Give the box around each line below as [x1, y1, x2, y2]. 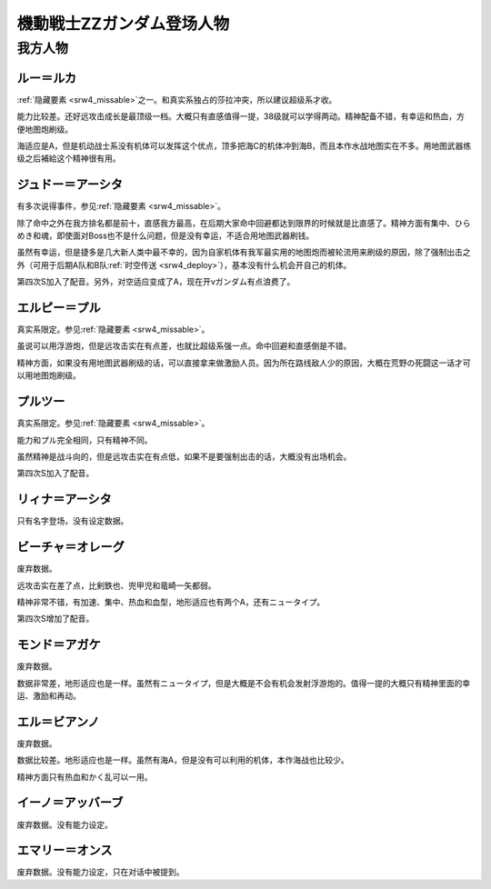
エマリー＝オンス [16, 843, 113, 858]
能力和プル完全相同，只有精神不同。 [16, 435, 153, 445]
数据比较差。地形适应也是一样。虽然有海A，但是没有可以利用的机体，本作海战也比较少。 [16, 754, 349, 765]
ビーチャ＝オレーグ [16, 539, 125, 554]
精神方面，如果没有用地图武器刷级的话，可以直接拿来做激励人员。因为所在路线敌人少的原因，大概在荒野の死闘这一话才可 [16, 357, 471, 368]
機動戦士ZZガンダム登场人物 [16, 14, 230, 34]
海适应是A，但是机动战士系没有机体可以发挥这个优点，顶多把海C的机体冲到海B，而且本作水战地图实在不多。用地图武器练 [16, 140, 472, 151]
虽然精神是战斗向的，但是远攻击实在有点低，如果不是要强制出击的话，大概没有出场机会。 [16, 451, 352, 462]
